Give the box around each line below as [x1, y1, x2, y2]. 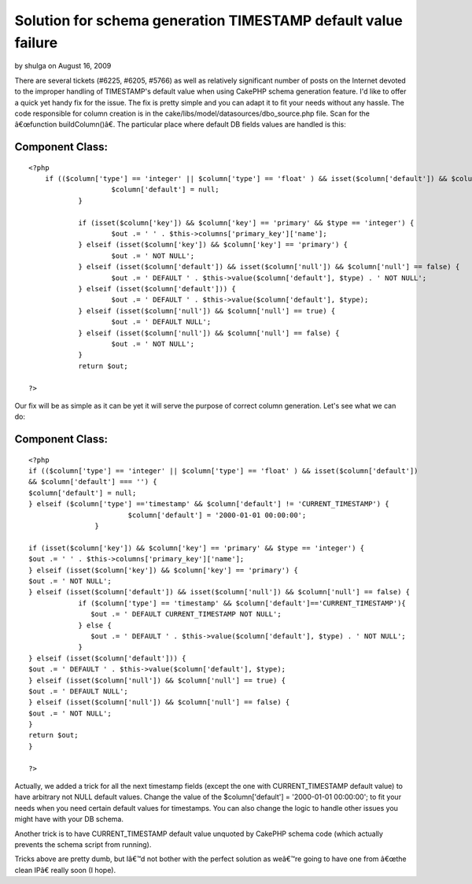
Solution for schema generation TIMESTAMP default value [14, 12, 403, 29]
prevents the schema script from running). [14, 839, 152, 849]
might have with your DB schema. [14, 815, 124, 824]
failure [14, 34, 58, 51]
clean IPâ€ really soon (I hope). [14, 865, 116, 875]
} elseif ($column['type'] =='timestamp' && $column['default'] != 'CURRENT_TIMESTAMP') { [28, 500, 389, 509]
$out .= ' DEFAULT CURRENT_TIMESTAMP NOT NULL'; [90, 610, 282, 619]
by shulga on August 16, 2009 [14, 61, 112, 71]
